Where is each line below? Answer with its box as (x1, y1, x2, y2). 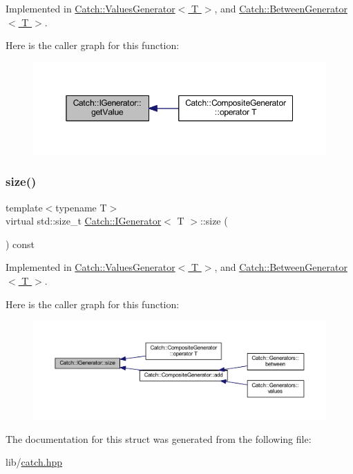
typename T (55, 200, 107, 214)
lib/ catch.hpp (6, 455, 63, 469)
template (6, 200, 43, 214)
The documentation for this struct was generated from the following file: (6, 431, 312, 446)
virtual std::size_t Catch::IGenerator (6, 214, 162, 228)
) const (6, 236, 35, 251)
